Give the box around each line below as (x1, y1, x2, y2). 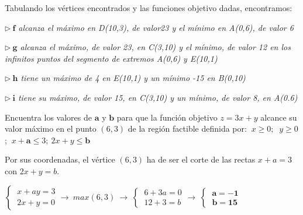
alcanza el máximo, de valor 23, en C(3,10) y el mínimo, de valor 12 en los (20, 41, 291, 53)
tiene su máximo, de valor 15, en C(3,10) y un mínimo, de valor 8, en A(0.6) (18, 91, 298, 103)
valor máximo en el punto (5, 122, 97, 135)
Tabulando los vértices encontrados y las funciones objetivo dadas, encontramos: (5, 2, 292, 13)
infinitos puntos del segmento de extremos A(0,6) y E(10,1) (5, 52, 218, 64)
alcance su (260, 111, 297, 123)
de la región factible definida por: (128, 122, 247, 135)
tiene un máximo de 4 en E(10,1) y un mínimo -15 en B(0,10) (20, 72, 246, 84)
